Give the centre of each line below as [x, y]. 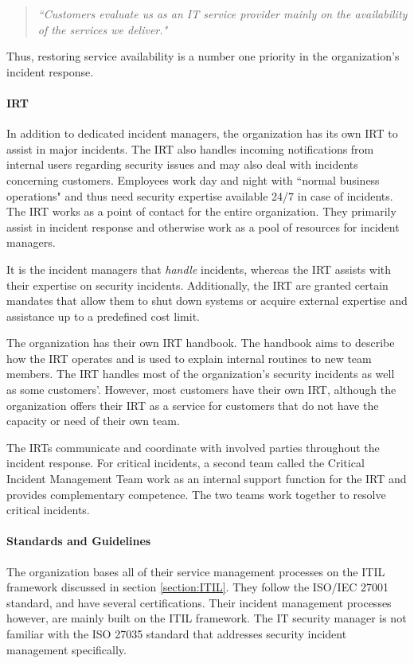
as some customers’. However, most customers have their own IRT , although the [201, 390]
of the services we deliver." [103, 29]
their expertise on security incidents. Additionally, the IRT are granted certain [197, 285]
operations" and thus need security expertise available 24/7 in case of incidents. [200, 195]
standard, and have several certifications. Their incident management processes [199, 602]
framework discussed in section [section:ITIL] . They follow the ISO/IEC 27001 [197, 587]
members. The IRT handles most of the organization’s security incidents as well [201, 374]
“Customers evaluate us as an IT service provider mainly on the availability [223, 14]
